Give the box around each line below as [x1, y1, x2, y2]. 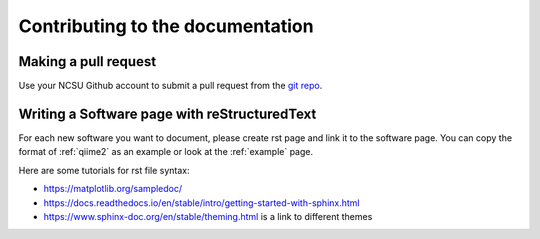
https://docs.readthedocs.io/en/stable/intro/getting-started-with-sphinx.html [43, 196, 360, 209]
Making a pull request [18, 53, 157, 70]
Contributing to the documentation [18, 15, 314, 37]
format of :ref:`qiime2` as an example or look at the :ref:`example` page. [18, 146, 314, 158]
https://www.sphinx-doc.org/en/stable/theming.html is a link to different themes [43, 210, 373, 222]
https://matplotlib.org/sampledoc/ [43, 183, 183, 195]
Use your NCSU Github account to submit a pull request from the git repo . [18, 80, 323, 92]
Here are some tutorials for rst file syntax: [18, 164, 190, 176]
